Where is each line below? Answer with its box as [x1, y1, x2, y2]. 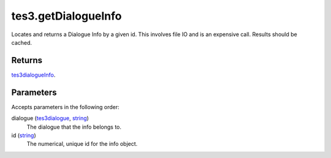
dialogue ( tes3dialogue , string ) [11, 115, 89, 122]
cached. [11, 39, 32, 46]
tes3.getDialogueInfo [11, 9, 122, 23]
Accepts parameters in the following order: [11, 103, 120, 110]
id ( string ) [11, 132, 36, 139]
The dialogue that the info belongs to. [26, 123, 122, 130]
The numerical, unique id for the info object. [26, 140, 138, 148]
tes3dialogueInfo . [11, 71, 56, 78]
